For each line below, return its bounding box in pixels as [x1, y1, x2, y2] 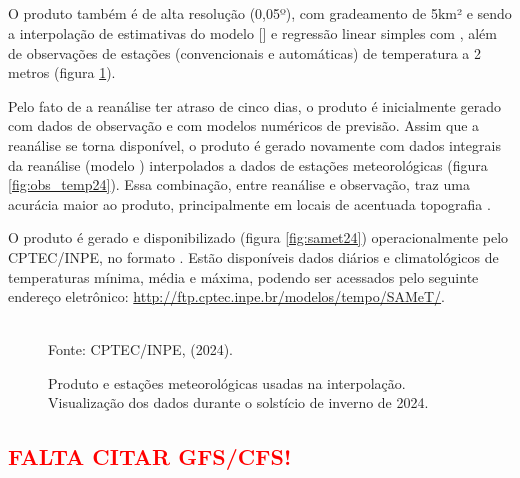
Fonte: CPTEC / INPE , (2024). [48, 339, 233, 360]
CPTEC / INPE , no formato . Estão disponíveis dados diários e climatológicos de [8, 246, 499, 267]
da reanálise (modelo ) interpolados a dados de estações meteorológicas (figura [8, 154, 488, 175]
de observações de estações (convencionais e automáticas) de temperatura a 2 [8, 42, 481, 63]
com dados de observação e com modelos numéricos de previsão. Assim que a [8, 115, 480, 136]
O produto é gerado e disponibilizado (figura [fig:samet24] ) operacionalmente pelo [8, 227, 509, 248]
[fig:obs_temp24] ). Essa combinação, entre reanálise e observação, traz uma [8, 174, 470, 195]
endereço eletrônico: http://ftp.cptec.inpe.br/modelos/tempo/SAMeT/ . [8, 286, 445, 307]
